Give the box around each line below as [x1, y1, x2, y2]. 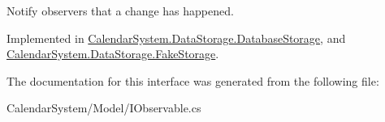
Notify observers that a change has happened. [6, 2, 234, 19]
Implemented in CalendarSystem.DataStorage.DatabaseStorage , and [6, 29, 346, 46]
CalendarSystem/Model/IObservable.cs [6, 99, 201, 116]
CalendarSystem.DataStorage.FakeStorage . [6, 45, 219, 62]
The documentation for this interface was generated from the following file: [6, 72, 379, 89]
